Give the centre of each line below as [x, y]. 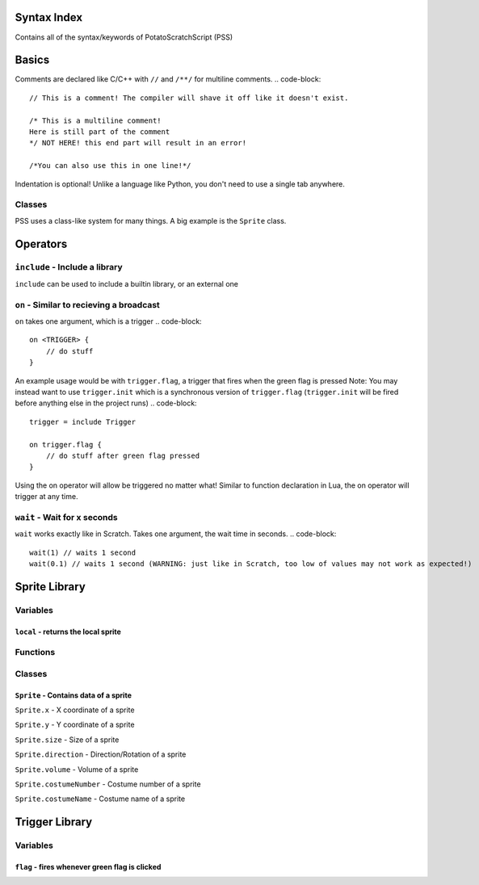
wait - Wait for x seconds [66, 517]
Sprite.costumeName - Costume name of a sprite [100, 799]
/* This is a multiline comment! [95, 120]
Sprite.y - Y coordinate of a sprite [75, 725]
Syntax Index [49, 17]
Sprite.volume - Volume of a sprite [77, 769]
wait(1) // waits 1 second [83, 552]
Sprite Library [50, 587]
